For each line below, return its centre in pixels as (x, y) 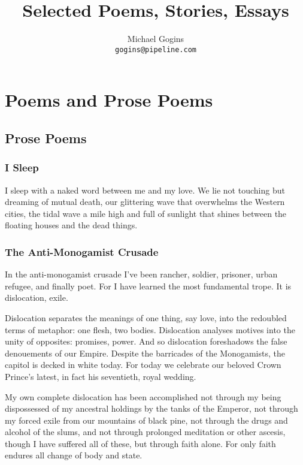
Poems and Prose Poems (109, 100)
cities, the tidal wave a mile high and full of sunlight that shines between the (146, 213)
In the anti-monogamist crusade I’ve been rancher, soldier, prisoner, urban (141, 274)
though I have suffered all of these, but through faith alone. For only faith (140, 443)
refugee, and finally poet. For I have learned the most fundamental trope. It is (148, 286)
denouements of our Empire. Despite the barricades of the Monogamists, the (145, 353)
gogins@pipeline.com (156, 49)
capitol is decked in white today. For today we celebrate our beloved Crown (143, 365)
